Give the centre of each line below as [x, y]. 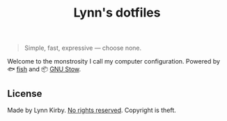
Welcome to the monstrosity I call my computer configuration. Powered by [114, 62]
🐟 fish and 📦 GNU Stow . [44, 69]
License [25, 94]
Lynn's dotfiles [117, 13]
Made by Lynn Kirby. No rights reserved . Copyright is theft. [92, 110]
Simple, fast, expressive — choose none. [83, 48]
